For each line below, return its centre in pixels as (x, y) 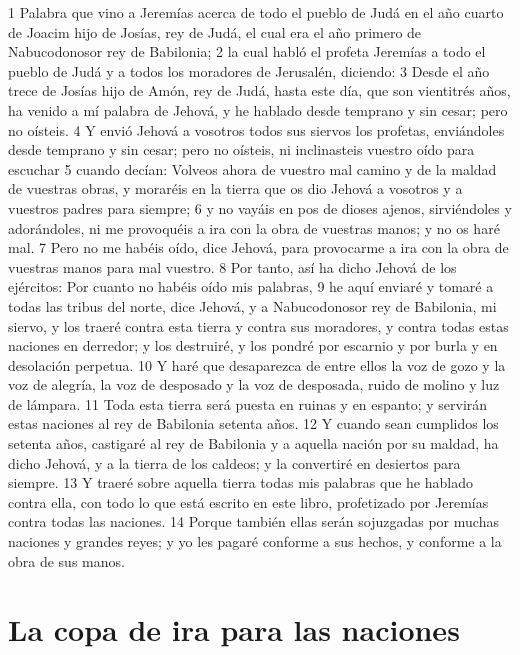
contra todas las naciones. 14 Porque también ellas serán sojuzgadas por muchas (253, 521)
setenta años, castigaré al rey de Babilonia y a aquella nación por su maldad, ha (253, 443)
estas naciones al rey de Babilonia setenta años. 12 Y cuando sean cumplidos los (253, 423)
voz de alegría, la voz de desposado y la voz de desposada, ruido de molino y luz (254, 384)
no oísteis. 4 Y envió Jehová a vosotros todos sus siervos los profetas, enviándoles (256, 129)
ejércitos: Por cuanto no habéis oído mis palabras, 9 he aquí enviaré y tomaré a (251, 286)
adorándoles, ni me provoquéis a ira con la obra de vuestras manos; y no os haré (254, 227)
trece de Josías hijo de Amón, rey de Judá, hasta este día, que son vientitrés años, (259, 90)
